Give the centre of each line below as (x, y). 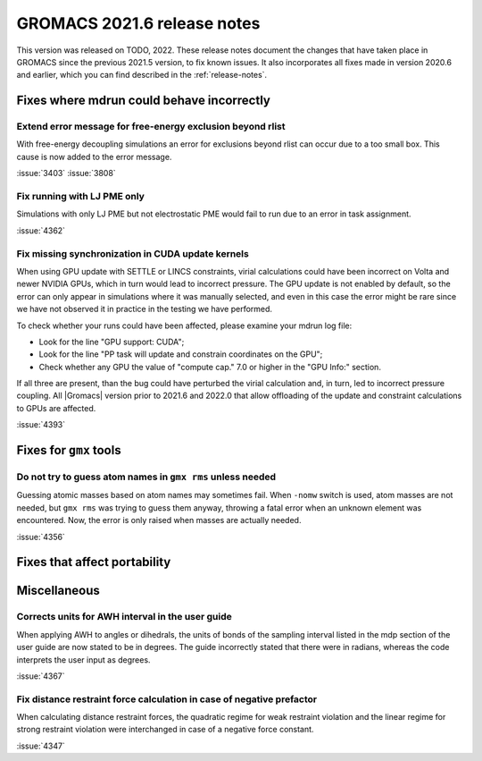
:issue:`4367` (41, 676)
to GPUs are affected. (56, 408)
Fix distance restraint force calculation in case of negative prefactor (167, 699)
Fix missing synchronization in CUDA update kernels (133, 253)
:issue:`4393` (41, 425)
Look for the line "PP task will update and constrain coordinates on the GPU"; (181, 354)
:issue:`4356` (41, 537)
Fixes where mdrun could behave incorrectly (144, 101)
